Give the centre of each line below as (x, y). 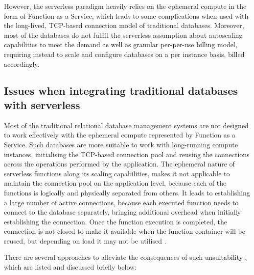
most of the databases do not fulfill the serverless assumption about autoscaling (123, 35)
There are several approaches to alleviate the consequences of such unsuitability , (126, 257)
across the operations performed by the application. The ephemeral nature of (119, 164)
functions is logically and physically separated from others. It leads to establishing (127, 192)
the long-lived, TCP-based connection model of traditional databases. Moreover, (124, 25)
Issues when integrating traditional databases (121, 90)
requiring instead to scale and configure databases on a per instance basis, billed (124, 54)
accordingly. (22, 64)
